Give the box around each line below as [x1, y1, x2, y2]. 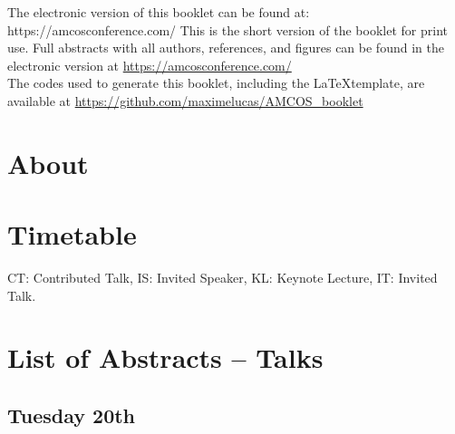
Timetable [7, 216, 137, 253]
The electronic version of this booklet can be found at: [7, 3, 310, 21]
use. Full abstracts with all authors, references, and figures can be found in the [7, 38, 444, 57]
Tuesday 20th [7, 401, 136, 429]
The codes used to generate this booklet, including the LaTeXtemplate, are [7, 73, 425, 92]
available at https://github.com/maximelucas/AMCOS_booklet [7, 91, 363, 110]
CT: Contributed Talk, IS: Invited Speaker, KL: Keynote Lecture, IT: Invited [7, 268, 438, 287]
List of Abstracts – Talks [7, 339, 324, 376]
